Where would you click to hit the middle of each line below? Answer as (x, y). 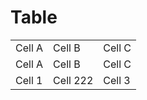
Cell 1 (29, 80)
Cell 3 (117, 80)
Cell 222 (73, 80)
